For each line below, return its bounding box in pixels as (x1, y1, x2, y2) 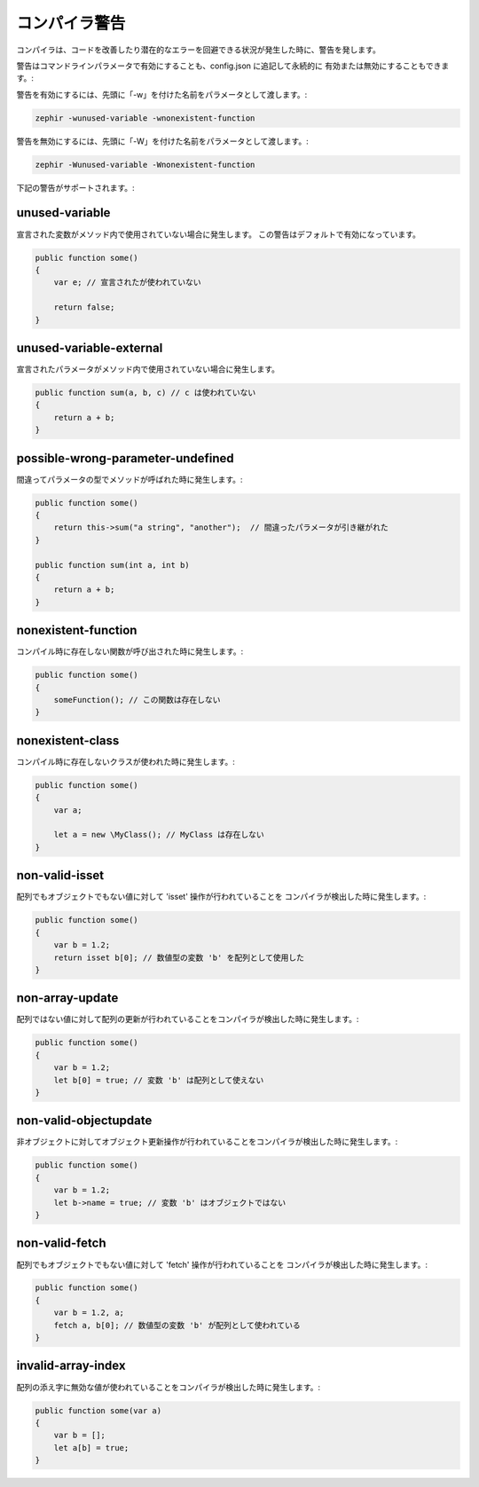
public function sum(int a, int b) (35, 560, 190, 570)
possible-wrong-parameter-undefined (16, 451, 234, 466)
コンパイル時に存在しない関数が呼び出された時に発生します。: (16, 646, 244, 657)
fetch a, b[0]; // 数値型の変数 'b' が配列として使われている (53, 1320, 301, 1330)
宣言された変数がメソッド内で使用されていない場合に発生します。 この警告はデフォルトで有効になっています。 (16, 229, 421, 240)
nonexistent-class (16, 733, 120, 748)
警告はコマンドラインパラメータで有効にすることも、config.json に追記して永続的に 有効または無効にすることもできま (16, 60, 450, 71)
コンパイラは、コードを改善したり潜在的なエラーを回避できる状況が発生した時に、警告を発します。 (16, 44, 381, 55)
